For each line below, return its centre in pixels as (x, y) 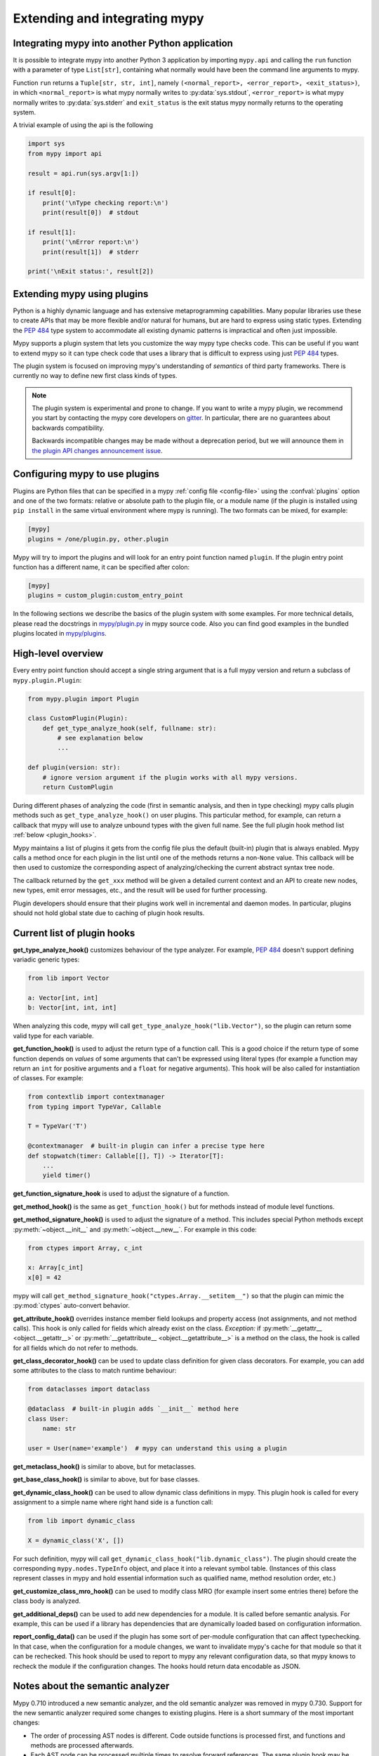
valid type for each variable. (53, 1035)
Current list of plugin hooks (74, 933)
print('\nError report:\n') (91, 242)
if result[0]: (52, 193)
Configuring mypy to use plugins (86, 474)
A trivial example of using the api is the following (83, 125)
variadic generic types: (46, 959)
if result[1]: (52, 232)
